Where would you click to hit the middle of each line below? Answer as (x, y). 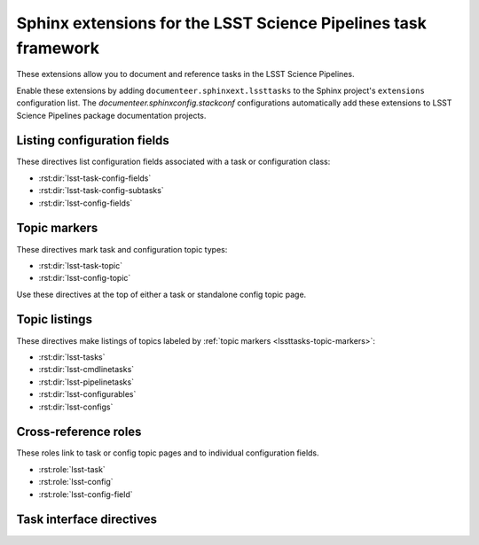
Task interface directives (86, 520)
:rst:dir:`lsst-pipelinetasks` (86, 382)
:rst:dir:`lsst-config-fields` (86, 203)
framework (58, 48)
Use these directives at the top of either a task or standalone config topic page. (161, 294)
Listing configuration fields (93, 140)
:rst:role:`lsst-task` (72, 469)
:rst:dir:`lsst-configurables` (87, 394)
